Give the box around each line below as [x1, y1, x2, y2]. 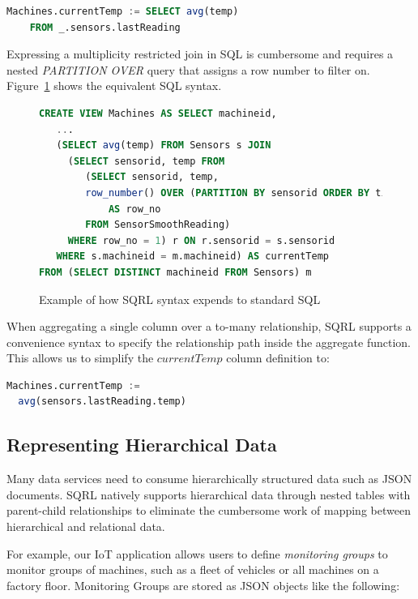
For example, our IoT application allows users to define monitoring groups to [6, 545, 388, 562]
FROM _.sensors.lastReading [29, 21, 181, 33]
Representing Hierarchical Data [6, 432, 277, 457]
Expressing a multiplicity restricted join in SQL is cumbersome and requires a [6, 45, 394, 62]
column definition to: [226, 349, 330, 366]
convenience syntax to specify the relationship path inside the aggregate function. [6, 333, 411, 350]
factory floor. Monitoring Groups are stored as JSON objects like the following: [6, 576, 400, 593]
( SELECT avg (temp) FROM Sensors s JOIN [56, 139, 271, 152]
